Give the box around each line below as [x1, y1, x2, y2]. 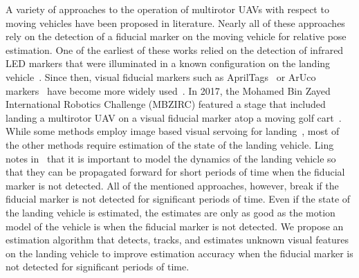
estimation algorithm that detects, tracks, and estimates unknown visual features [6, 232, 349, 247]
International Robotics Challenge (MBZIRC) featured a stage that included [6, 97, 326, 111]
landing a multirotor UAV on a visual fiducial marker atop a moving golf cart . [6, 110, 342, 124]
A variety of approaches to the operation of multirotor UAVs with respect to [6, 2, 329, 16]
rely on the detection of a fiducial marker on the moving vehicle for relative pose [6, 29, 347, 44]
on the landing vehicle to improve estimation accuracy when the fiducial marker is [6, 245, 353, 260]
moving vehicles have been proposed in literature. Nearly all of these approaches [6, 15, 345, 30]
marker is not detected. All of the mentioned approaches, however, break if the [6, 178, 339, 192]
